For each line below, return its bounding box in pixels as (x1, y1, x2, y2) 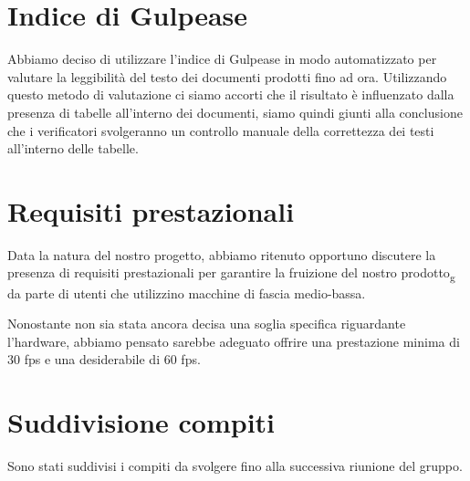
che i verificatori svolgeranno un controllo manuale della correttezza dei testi (7, 120, 434, 140)
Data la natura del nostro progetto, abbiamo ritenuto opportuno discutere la (7, 245, 436, 264)
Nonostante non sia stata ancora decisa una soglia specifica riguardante (7, 314, 406, 333)
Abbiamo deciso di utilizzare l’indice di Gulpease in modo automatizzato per (7, 49, 437, 68)
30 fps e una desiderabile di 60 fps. (7, 350, 201, 369)
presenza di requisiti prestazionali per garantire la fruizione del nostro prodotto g (7, 263, 455, 285)
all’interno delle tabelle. (7, 139, 139, 158)
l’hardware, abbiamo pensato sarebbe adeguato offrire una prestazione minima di (7, 331, 460, 350)
